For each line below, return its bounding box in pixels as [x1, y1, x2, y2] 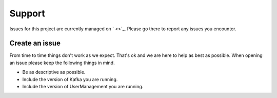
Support [9, 8, 46, 19]
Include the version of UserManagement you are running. [22, 84, 144, 90]
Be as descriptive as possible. [22, 69, 86, 75]
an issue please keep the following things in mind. [9, 60, 115, 66]
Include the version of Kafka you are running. [22, 76, 118, 82]
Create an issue [9, 39, 61, 48]
